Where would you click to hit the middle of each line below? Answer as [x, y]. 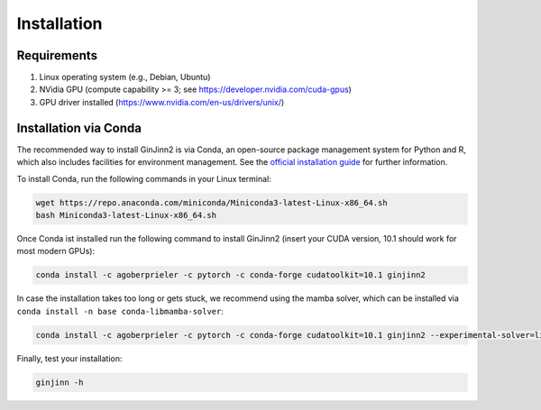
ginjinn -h [60, 382]
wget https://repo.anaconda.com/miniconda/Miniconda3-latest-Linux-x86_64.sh [211, 202]
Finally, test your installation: [69, 358]
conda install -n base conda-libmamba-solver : [120, 311]
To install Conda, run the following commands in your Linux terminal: [144, 178]
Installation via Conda [79, 128]
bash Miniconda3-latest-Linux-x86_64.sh [126, 215]
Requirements [57, 55]
